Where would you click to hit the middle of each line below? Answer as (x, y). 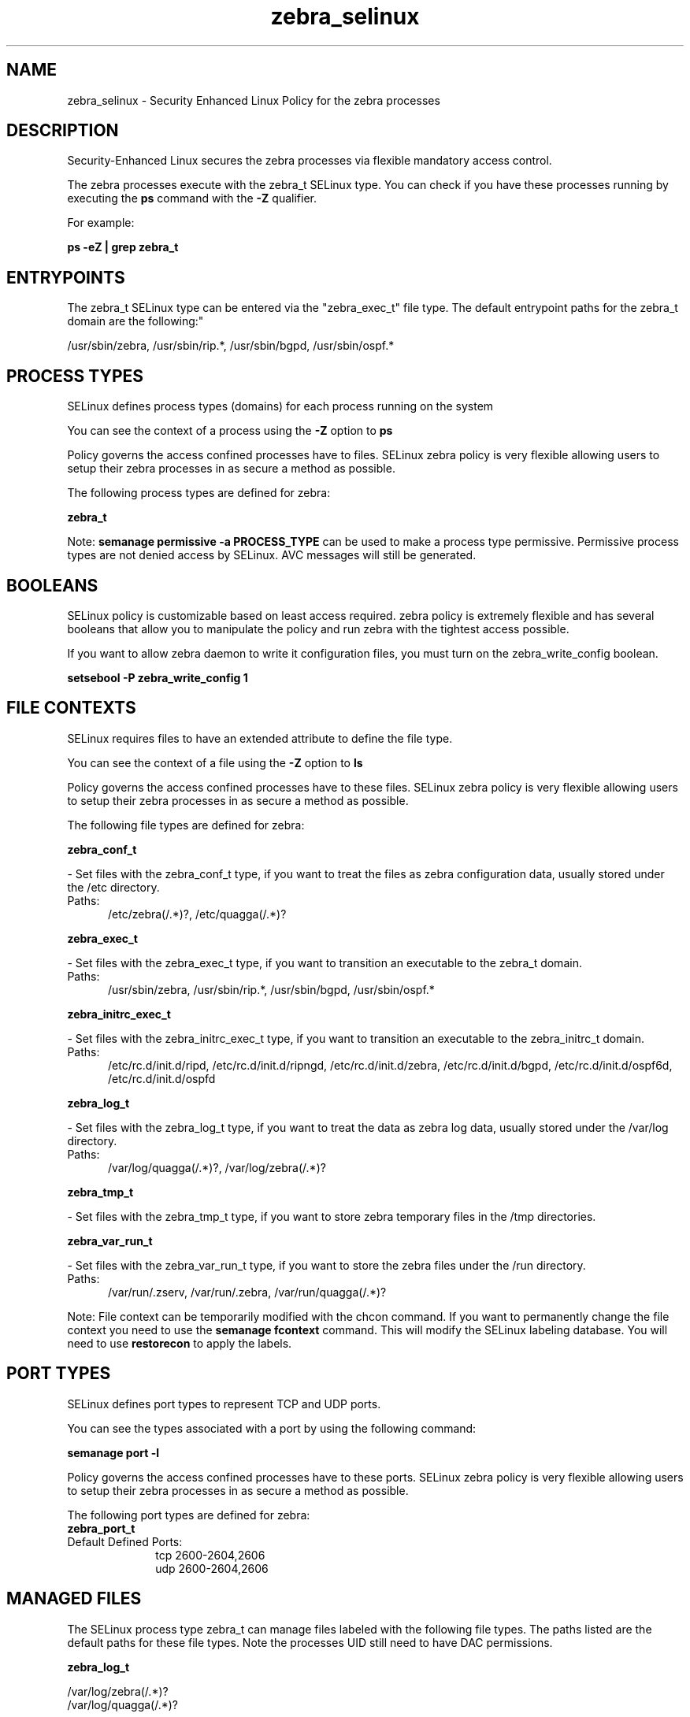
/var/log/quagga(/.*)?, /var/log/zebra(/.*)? (217, 1167)
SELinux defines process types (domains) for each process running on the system (280, 406)
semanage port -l (113, 1452)
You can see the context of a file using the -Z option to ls (215, 762)
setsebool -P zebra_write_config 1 (158, 677)
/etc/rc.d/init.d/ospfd (162, 1078)
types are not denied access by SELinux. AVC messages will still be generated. (272, 555)
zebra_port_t (101, 1528)
